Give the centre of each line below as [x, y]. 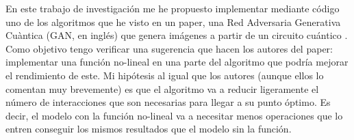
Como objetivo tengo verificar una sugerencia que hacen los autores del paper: [169, 48]
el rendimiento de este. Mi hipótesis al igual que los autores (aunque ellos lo [165, 75]
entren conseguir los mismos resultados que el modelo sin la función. [149, 129]
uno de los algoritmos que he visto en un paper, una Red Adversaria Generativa [173, 22]
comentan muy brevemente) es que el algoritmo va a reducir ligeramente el [162, 88]
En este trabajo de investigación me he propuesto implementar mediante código [173, 8]
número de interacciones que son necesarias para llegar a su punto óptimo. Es [168, 102]
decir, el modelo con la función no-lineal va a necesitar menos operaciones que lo [174, 115]
